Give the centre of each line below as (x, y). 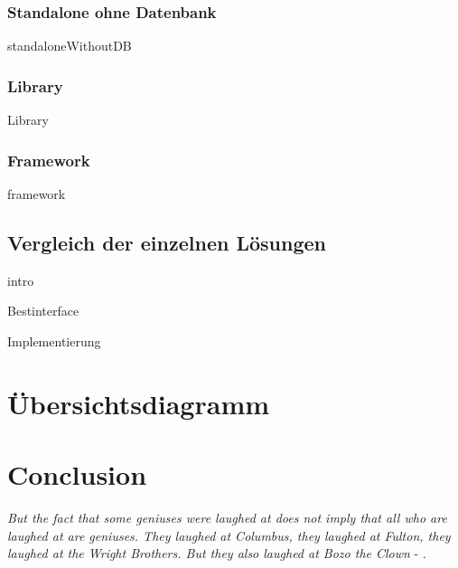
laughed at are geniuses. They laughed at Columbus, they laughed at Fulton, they (229, 535)
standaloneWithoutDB (70, 46)
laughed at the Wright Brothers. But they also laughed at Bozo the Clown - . (217, 553)
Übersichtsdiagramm (139, 403)
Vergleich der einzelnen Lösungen (167, 242)
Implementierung (54, 341)
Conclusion (77, 473)
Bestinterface (43, 311)
